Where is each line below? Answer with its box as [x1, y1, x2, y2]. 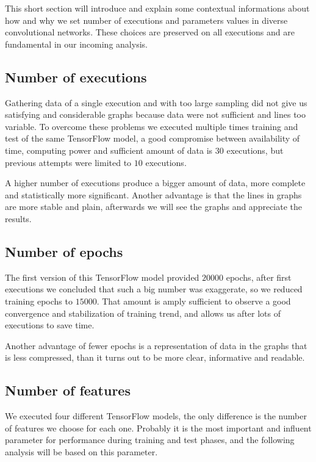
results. [5, 212, 32, 225]
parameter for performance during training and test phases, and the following [5, 433, 295, 446]
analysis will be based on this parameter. [5, 445, 158, 458]
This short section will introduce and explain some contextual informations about [5, 2, 310, 14]
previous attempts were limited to [5, 156, 132, 168]
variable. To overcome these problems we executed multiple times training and [5, 120, 298, 132]
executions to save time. [5, 319, 95, 331]
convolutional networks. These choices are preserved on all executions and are [5, 26, 295, 38]
